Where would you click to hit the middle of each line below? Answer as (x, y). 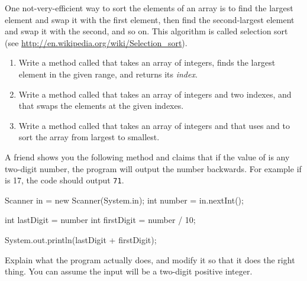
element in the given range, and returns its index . (108, 74)
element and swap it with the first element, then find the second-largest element (150, 19)
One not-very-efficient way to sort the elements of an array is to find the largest (149, 8)
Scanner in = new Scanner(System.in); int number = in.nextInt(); (124, 200)
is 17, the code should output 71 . (64, 180)
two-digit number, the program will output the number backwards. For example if (153, 168)
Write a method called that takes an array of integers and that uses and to (154, 125)
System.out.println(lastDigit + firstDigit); (81, 239)
